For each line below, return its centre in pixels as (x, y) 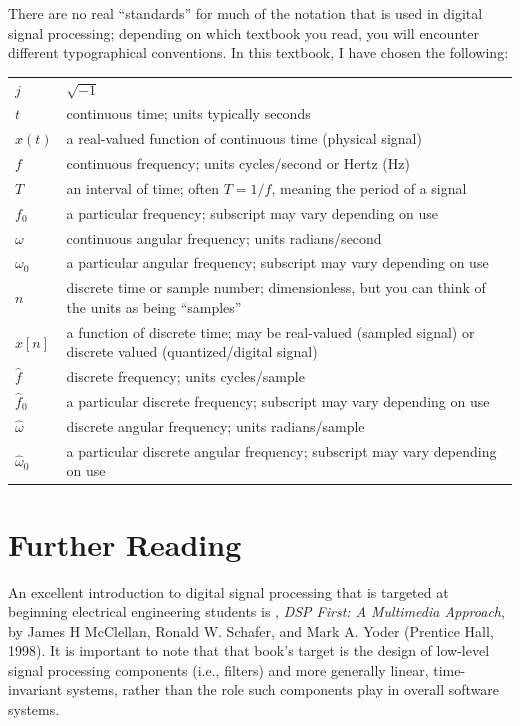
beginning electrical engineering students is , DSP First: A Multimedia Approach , (256, 611)
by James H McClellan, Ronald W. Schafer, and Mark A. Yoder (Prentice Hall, (251, 630)
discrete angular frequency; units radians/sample (215, 425)
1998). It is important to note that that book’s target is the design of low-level (249, 650)
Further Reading (125, 543)
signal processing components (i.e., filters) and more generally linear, (218, 669)
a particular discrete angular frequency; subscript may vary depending (281, 450)
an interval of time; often (143, 187)
